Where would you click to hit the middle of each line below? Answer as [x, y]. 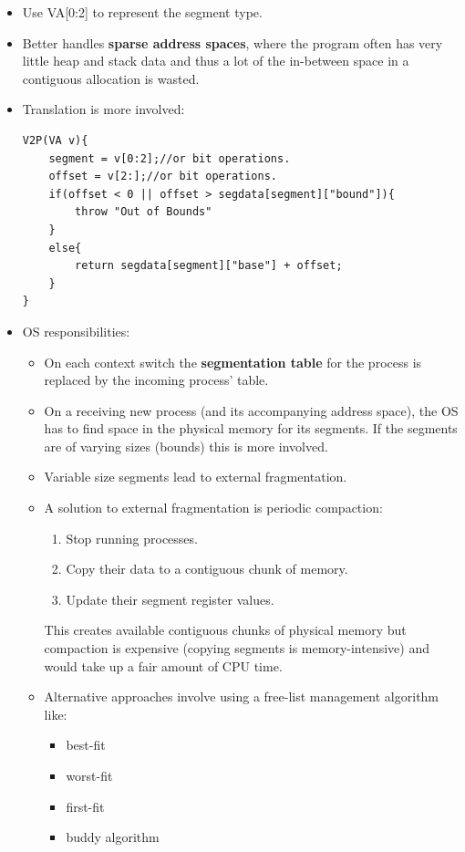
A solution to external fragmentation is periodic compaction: [213, 508]
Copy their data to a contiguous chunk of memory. [207, 569]
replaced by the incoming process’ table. [156, 380]
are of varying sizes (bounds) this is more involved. [186, 446]
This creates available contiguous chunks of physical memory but [225, 630]
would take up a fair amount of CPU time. [163, 665]
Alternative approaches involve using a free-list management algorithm [242, 696]
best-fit [86, 745]
